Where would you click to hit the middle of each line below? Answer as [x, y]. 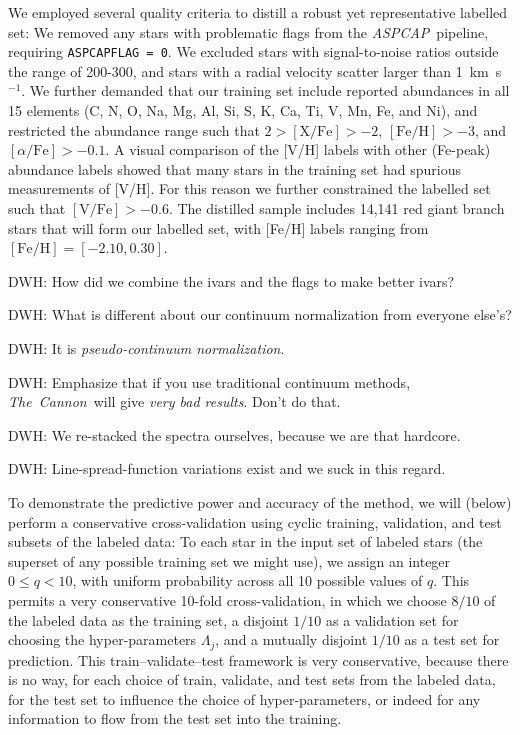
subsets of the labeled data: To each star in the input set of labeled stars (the [245, 541]
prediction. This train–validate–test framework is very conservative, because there [258, 659]
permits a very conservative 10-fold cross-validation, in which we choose [227, 599]
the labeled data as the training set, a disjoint [148, 619]
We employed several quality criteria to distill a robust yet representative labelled [258, 12]
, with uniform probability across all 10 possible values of [247, 580]
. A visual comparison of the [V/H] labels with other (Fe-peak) [298, 149]
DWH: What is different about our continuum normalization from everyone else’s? [260, 314]
